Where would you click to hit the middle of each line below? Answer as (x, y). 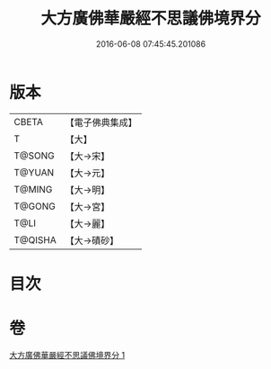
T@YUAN (34, 172)
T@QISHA (35, 239)
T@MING (33, 189)
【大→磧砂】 (92, 240)
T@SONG (35, 156)
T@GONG (35, 206)
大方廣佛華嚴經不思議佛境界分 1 (67, 355)
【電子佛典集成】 (101, 122)
